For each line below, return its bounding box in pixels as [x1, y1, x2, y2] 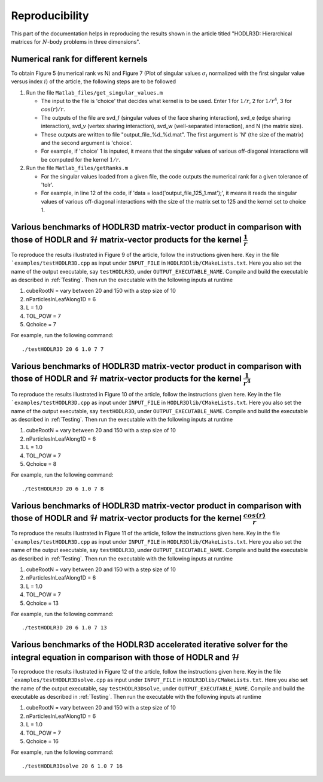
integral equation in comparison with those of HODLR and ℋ [11, 652, 239, 662]
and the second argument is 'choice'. [41, 139, 133, 146]
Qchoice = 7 [26, 320, 56, 328]
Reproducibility [11, 9, 89, 22]
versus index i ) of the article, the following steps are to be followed [11, 78, 176, 85]
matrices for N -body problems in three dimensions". [11, 38, 141, 45]
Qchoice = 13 [26, 599, 59, 607]
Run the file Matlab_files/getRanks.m [26, 165, 129, 172]
